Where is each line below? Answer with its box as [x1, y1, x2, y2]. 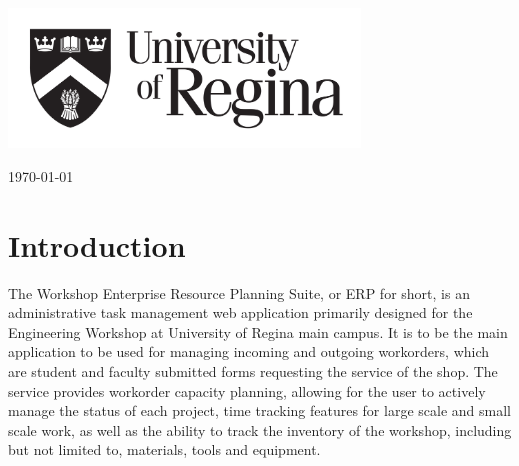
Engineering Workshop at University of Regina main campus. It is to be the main [8, 321, 508, 342]
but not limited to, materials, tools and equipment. [8, 439, 321, 460]
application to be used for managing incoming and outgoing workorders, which [8, 341, 490, 362]
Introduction [8, 224, 186, 265]
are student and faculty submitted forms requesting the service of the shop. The [8, 360, 498, 381]
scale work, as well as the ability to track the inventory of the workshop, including [8, 419, 512, 440]
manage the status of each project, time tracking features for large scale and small [8, 400, 511, 421]
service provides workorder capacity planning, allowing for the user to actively [8, 380, 486, 401]
